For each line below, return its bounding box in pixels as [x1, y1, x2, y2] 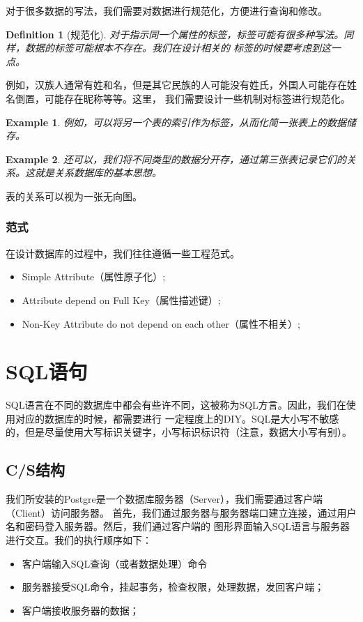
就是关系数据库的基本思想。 [34, 165, 162, 180]
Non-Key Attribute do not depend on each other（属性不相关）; [22, 316, 300, 331]
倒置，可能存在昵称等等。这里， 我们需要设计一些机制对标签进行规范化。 [15, 91, 350, 105]
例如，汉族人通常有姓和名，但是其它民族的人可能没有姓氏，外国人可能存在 [6, 77, 347, 92]
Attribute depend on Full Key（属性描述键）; [22, 292, 221, 307]
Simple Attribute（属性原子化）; [22, 269, 166, 284]
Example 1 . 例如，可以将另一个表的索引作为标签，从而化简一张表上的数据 [6, 114, 347, 129]
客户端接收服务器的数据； [22, 602, 139, 617]
